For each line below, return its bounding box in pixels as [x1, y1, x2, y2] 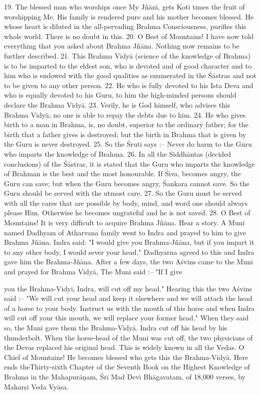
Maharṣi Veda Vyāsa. [4, 381, 69, 391]
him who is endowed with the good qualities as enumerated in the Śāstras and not [4, 70, 256, 81]
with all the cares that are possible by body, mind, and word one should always [4, 197, 248, 208]
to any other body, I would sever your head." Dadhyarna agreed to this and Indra [4, 246, 254, 257]
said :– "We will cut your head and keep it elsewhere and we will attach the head [4, 293, 252, 303]
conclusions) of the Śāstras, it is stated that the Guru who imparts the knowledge [4, 158, 255, 169]
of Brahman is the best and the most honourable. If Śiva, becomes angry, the [4, 168, 241, 179]
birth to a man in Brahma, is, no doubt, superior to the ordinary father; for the [4, 119, 249, 130]
